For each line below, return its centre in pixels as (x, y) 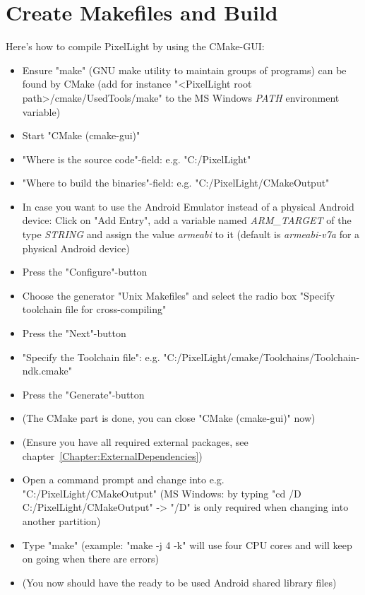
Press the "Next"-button (74, 333)
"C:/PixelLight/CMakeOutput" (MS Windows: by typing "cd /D (162, 493)
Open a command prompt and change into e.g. (123, 479)
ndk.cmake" (47, 371)
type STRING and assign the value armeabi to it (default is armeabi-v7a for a (191, 234)
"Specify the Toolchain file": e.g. (91, 357)
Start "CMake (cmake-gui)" (81, 135)
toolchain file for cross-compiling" (94, 309)
